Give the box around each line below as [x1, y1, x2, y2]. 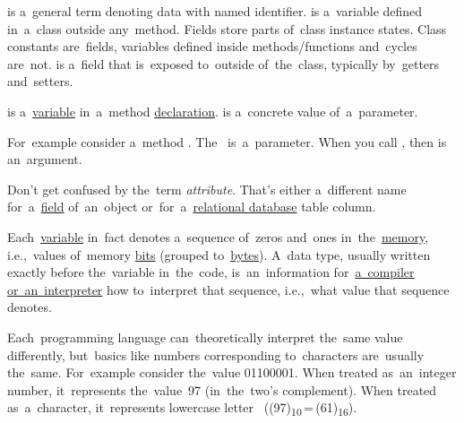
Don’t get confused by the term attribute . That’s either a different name [7, 179, 407, 198]
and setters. [7, 72, 73, 91]
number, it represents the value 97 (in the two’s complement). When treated [7, 380, 437, 399]
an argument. [7, 150, 82, 168]
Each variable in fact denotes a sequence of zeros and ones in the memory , [7, 227, 429, 246]
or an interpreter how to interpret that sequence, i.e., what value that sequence [7, 280, 450, 298]
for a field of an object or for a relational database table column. [7, 197, 376, 216]
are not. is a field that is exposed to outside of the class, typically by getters [7, 54, 440, 73]
